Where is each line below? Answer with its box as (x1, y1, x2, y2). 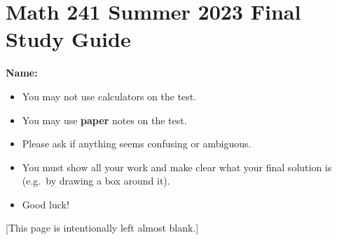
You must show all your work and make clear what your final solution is (22, 159, 332, 174)
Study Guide (6, 25, 131, 53)
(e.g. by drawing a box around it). (22, 173, 170, 188)
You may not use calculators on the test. (22, 88, 197, 103)
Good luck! (22, 196, 69, 211)
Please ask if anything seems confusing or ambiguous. (22, 136, 252, 151)
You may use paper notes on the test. (22, 112, 187, 127)
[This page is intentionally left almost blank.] (6, 220, 199, 235)
